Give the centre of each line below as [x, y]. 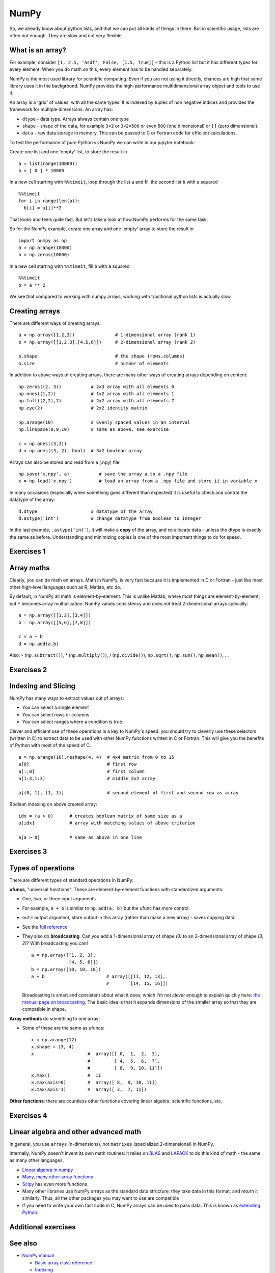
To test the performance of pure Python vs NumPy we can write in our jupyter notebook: [102, 142]
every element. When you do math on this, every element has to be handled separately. [101, 69]
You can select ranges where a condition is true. [73, 722]
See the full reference [45, 927]
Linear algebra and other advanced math [75, 1132]
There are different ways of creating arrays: [55, 323]
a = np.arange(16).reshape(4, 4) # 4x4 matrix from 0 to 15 [96, 757]
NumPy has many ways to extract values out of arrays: [67, 698]
